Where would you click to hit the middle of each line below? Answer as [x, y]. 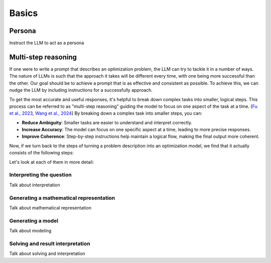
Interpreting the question [41, 175]
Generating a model [34, 220]
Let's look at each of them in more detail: [51, 162]
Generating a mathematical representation [62, 198]
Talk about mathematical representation [50, 207]
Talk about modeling [30, 231]
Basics [24, 13]
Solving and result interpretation [50, 243]
